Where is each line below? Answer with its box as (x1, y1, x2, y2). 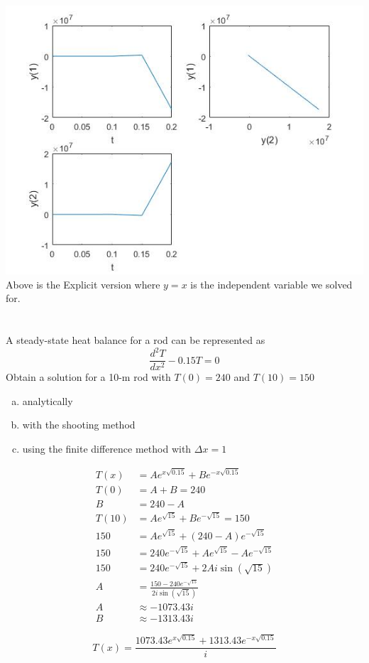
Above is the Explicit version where (6, 276, 160, 291)
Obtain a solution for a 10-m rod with (6, 370, 171, 384)
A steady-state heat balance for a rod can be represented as (6, 332, 265, 347)
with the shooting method (22, 417, 136, 432)
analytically (22, 393, 73, 408)
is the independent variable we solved (190, 276, 353, 291)
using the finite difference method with (22, 441, 192, 456)
